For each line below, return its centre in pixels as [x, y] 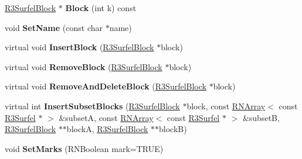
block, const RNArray [226, 106]
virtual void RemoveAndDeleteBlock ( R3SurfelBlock [106, 86]
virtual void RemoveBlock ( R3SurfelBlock [84, 66]
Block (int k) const [101, 8]
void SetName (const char [54, 27]
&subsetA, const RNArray [106, 117]
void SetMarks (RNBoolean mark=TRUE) [84, 148]
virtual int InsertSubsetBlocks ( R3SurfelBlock [92, 106]
